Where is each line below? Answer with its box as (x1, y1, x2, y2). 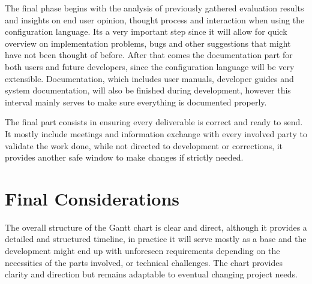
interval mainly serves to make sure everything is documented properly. (5, 95, 267, 108)
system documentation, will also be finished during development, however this (5, 84, 291, 96)
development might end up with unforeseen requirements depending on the (5, 244, 280, 257)
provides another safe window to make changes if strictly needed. (5, 151, 244, 164)
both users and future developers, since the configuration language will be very (5, 60, 295, 72)
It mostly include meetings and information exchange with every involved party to (5, 127, 307, 140)
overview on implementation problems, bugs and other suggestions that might (5, 37, 291, 49)
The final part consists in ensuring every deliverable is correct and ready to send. (5, 116, 303, 128)
